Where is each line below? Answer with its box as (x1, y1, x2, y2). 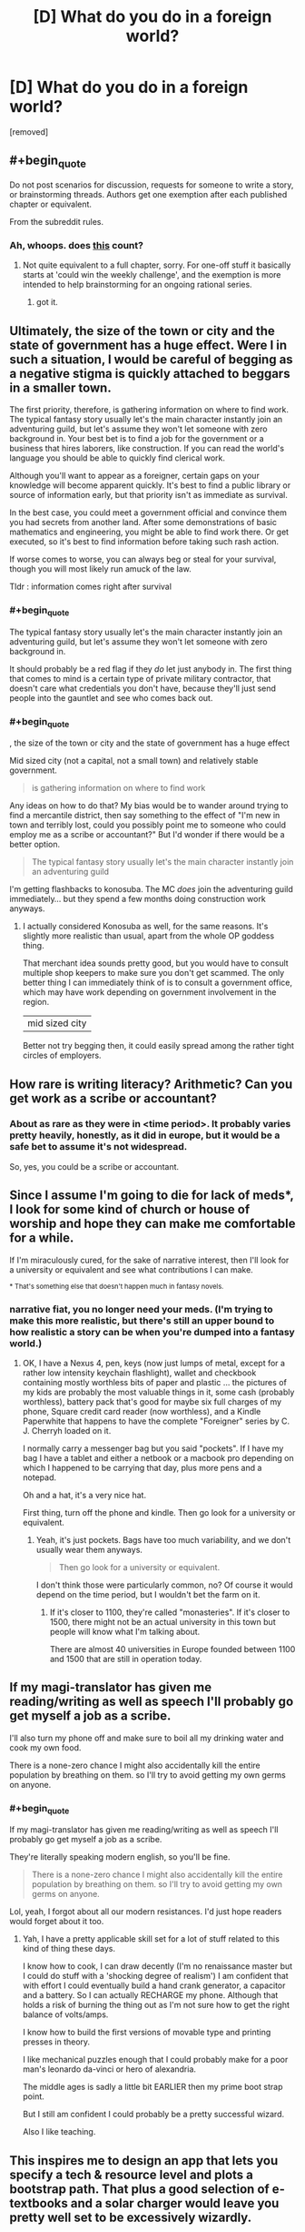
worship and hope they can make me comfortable (9, 1216, 297, 1232)
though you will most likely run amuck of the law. (9, 563, 192, 574)
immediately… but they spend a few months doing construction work (9, 894, 266, 905)
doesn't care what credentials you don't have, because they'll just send (9, 683, 277, 694)
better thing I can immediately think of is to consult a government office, (22, 977, 293, 989)
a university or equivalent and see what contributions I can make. (9, 1263, 254, 1275)
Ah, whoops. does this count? (9, 238, 143, 251)
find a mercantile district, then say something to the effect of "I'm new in (9, 810, 280, 821)
